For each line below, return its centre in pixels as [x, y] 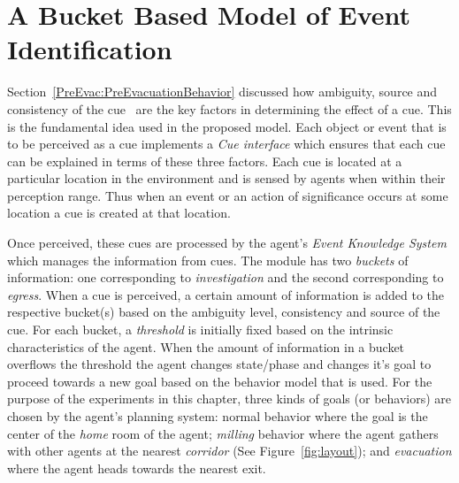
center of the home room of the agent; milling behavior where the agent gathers [223, 433]
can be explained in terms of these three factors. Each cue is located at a [205, 161]
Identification [90, 49]
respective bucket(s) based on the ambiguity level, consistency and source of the [224, 312]
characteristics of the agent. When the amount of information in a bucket [206, 346]
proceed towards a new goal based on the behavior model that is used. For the [220, 381]
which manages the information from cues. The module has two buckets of [208, 260]
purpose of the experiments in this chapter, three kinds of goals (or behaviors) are [229, 399]
